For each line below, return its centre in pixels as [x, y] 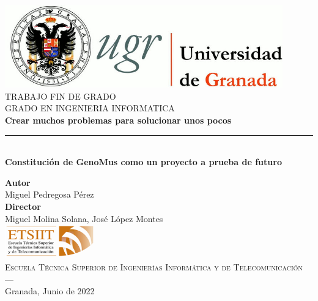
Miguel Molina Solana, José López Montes [84, 218]
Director [23, 206]
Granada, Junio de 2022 [50, 291]
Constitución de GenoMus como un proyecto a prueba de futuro [143, 162]
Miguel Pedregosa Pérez [50, 194]
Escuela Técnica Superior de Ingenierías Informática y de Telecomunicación [154, 266]
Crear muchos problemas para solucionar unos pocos [118, 120]
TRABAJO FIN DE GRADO [61, 96]
